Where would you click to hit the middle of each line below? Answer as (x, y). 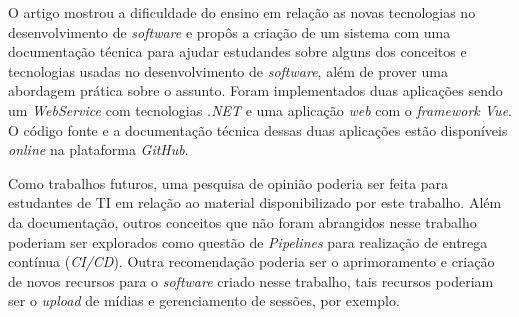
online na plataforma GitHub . (98, 149)
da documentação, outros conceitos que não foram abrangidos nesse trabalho (242, 221)
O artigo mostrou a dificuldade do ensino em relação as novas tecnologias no (242, 12)
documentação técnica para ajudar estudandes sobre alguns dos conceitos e (237, 51)
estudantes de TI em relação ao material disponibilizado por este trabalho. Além (255, 202)
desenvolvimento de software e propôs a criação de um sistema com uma (229, 31)
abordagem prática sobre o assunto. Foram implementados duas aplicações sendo (255, 90)
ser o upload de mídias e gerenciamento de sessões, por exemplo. (204, 300)
